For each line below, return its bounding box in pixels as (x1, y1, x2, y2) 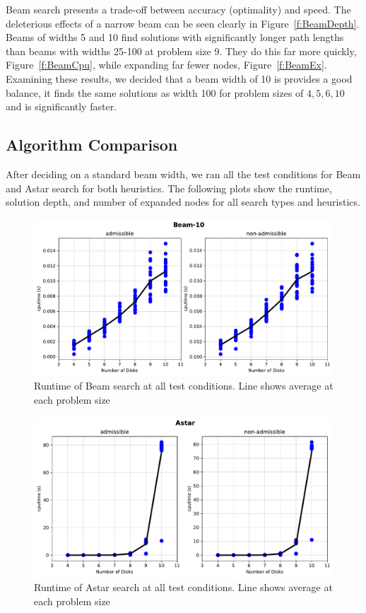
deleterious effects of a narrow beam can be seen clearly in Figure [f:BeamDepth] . (6, 16, 360, 30)
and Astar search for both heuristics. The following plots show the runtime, (6, 180, 332, 195)
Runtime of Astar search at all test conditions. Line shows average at (34, 580, 333, 595)
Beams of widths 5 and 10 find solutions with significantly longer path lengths (6, 30, 344, 45)
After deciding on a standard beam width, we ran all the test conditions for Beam (6, 166, 361, 181)
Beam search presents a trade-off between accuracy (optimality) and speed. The (6, 2, 351, 16)
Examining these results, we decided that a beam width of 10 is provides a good (6, 71, 353, 86)
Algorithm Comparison (6, 134, 178, 156)
